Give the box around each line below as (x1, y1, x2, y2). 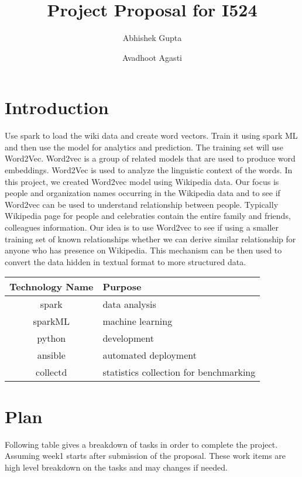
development (102, 331, 155, 345)
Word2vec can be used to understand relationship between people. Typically (5, 198, 279, 210)
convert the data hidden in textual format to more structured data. (5, 255, 246, 267)
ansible (37, 348, 66, 362)
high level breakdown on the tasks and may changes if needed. (5, 461, 228, 473)
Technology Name (9, 280, 94, 294)
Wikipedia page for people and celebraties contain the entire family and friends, (5, 210, 291, 222)
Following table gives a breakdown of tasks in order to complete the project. (5, 438, 278, 450)
